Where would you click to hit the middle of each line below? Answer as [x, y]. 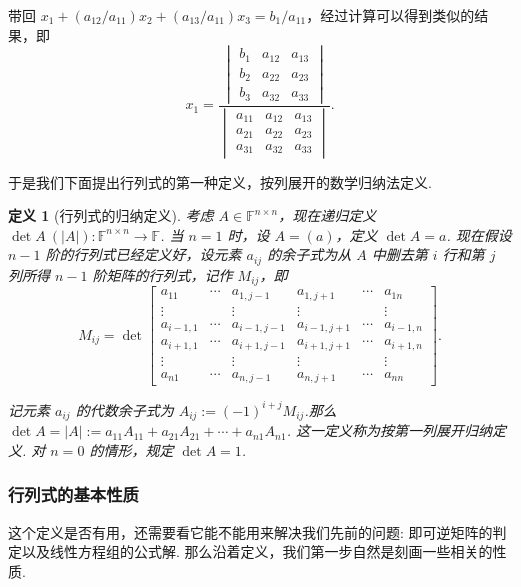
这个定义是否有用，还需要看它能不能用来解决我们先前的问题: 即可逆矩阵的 [250, 531]
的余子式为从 [309, 254]
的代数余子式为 [124, 409]
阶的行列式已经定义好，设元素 [143, 254]
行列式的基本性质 [73, 494]
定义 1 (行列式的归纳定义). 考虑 [111, 215]
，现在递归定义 [327, 215]
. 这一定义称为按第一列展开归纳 [389, 430]
